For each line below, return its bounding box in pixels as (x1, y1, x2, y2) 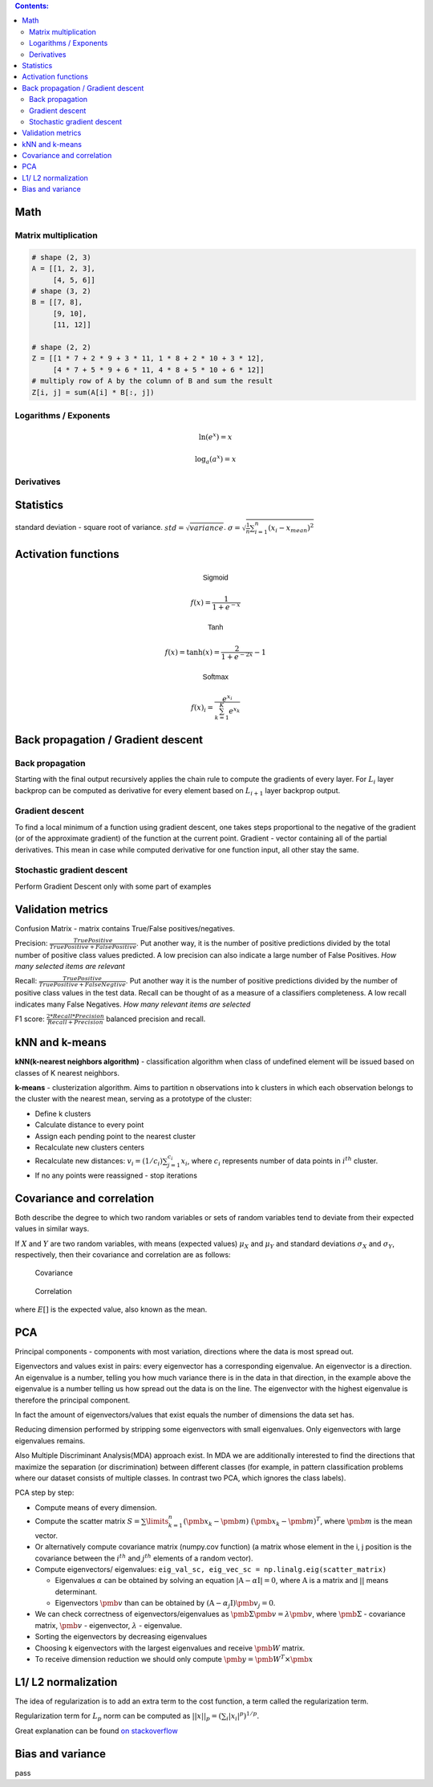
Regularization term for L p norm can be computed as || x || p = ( (14, 1711, 222, 1723)
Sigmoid (202, 573, 229, 582)
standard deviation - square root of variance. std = (14, 523, 184, 532)
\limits (145, 1516, 169, 1525)
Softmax (202, 673, 229, 682)
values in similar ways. (14, 1224, 90, 1234)
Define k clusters (34, 1109, 91, 1118)
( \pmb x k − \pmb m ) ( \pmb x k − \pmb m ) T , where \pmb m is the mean (183, 1516, 413, 1528)
